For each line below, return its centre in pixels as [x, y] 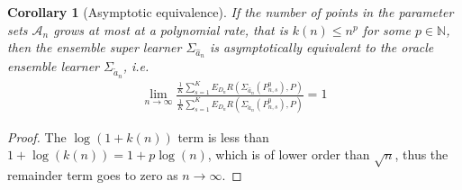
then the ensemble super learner [95, 47]
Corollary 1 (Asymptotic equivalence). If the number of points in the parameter [231, 12]
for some [386, 29]
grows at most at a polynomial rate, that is [171, 29]
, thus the [421, 154]
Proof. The [37, 136]
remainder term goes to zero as [93, 175]
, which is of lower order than [289, 154]
